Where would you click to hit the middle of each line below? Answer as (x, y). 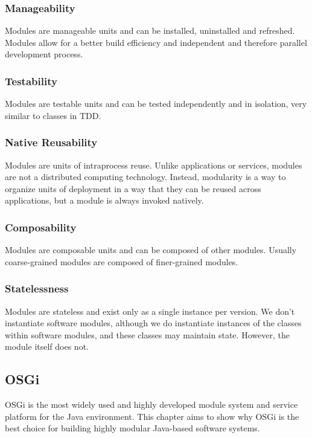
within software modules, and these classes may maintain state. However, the (147, 334)
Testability (31, 81)
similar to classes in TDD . (53, 115)
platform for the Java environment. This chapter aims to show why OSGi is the (152, 416)
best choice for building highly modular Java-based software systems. (132, 428)
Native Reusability (51, 142)
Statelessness (37, 288)
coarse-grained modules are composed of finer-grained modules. (122, 261)
